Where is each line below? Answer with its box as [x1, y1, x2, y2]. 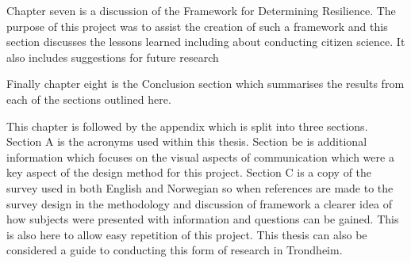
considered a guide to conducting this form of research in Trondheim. [6, 242, 343, 258]
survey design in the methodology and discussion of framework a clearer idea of [6, 195, 392, 212]
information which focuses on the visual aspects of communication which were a [6, 148, 394, 165]
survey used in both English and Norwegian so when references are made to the [6, 179, 394, 196]
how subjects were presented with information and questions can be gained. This [6, 211, 399, 227]
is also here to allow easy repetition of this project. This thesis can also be [6, 226, 367, 242]
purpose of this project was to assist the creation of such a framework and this [6, 17, 388, 34]
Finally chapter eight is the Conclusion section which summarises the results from [6, 75, 405, 92]
